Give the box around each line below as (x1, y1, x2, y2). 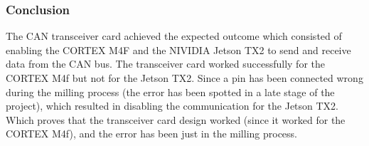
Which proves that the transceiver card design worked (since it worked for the (6, 112, 346, 127)
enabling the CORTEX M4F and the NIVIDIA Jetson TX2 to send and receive (6, 42, 351, 57)
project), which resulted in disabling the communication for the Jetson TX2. (6, 98, 339, 113)
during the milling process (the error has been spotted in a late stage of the (6, 84, 335, 99)
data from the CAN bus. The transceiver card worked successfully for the (6, 56, 325, 71)
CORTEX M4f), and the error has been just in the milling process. (6, 126, 297, 141)
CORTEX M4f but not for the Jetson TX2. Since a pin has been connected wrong (6, 71, 363, 85)
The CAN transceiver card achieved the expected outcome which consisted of (6, 28, 342, 43)
